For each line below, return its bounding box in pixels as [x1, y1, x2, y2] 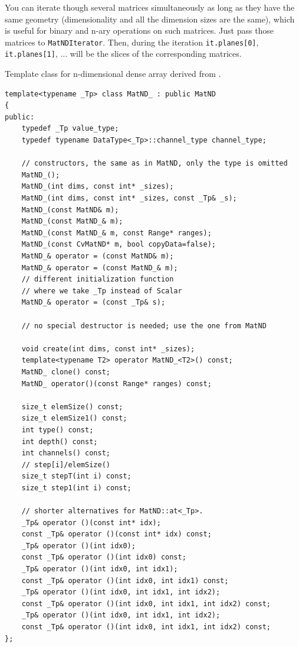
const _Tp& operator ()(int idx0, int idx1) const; [21, 576, 229, 585]
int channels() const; [21, 449, 110, 458]
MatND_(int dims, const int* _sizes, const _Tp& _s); [21, 194, 237, 203]
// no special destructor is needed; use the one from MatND [21, 321, 267, 330]
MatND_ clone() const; [21, 367, 110, 376]
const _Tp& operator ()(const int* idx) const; [21, 530, 212, 539]
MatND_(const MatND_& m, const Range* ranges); [21, 228, 212, 237]
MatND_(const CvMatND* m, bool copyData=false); [21, 240, 216, 249]
